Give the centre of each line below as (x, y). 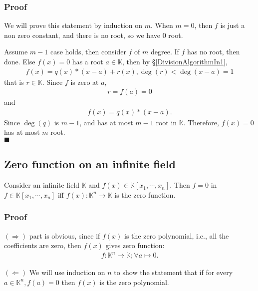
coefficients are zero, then (43, 245)
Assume (16, 52)
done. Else (20, 61)
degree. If (165, 52)
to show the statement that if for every (173, 272)
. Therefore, (201, 122)
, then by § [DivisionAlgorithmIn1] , (175, 61)
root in (166, 122)
